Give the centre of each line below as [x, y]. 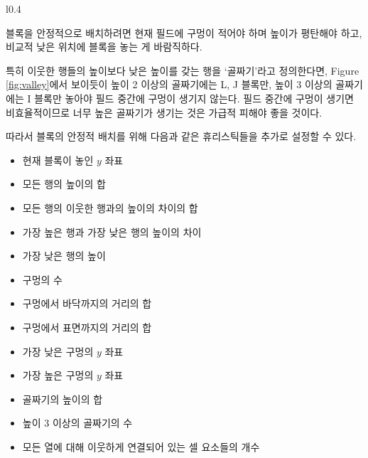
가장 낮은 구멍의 [58, 351]
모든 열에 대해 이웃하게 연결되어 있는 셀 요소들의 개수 [141, 446]
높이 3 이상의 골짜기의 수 [77, 423]
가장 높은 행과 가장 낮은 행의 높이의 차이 [112, 231]
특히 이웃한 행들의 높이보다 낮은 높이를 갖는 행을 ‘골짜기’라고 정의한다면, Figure [183, 70]
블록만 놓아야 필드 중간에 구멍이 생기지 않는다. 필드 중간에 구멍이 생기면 [194, 98]
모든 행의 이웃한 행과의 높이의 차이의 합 [110, 207]
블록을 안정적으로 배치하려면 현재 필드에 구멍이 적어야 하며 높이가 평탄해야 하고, [184, 32]
